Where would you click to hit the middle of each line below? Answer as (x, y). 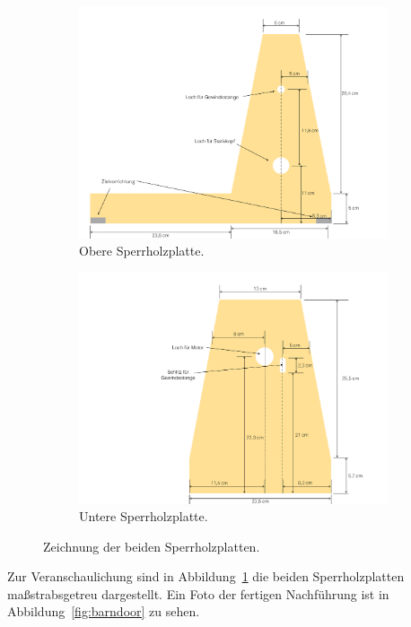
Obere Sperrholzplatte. (142, 251)
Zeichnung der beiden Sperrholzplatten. (152, 546)
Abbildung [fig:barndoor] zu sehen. (104, 611)
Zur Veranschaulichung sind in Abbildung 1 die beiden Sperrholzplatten (206, 576)
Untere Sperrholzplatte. (144, 516)
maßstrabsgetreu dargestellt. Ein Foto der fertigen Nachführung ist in (198, 593)
